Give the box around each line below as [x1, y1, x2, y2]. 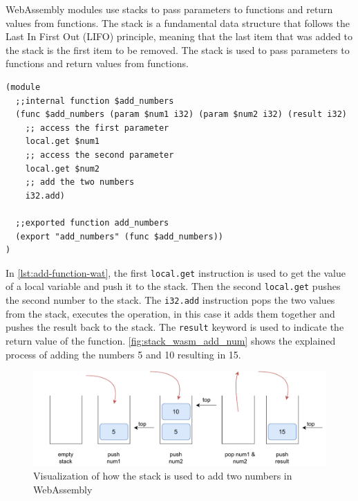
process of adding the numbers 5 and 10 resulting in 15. [6, 347, 241, 361]
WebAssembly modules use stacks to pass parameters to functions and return [6, 2, 333, 16]
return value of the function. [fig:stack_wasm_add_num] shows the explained [6, 333, 336, 347]
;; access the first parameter [25, 122, 169, 133]
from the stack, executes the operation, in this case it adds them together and [6, 306, 335, 320]
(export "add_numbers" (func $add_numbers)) [15, 231, 223, 242]
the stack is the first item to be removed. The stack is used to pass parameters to [6, 42, 350, 57]
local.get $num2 [25, 163, 100, 174]
